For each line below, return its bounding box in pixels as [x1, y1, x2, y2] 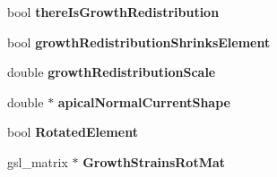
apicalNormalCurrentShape [57, 92, 230, 111]
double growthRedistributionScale [7, 63, 216, 81]
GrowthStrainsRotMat [82, 152, 226, 171]
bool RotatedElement [7, 122, 138, 141]
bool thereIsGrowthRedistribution [7, 3, 220, 21]
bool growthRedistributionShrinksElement [7, 32, 271, 51]
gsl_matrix [7, 152, 68, 171]
